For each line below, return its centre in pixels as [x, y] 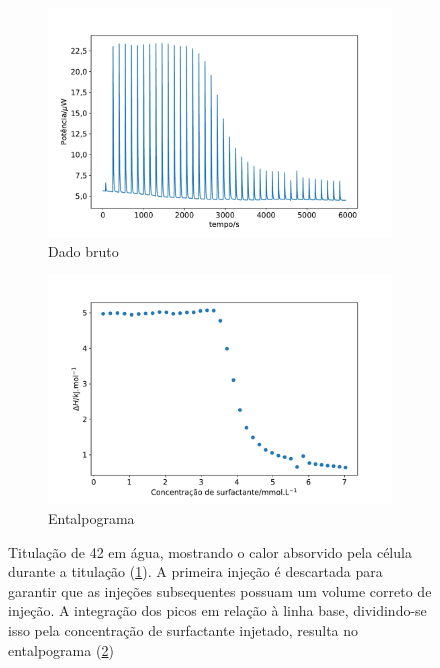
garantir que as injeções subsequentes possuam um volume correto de [220, 590]
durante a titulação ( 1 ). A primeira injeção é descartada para [195, 571]
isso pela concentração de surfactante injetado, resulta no [183, 629]
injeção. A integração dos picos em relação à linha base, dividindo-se [217, 610]
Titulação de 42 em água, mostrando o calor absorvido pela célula [210, 551]
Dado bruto [83, 250]
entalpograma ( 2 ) [61, 649]
